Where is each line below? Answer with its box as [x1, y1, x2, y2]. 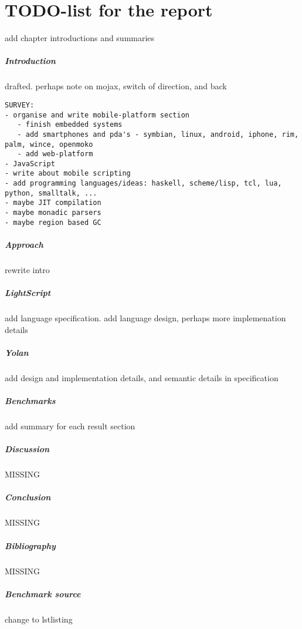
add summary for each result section [5, 420, 135, 432]
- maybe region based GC [5, 218, 101, 227]
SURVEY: [5, 100, 35, 109]
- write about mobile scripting [5, 169, 131, 178]
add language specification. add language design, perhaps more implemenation [5, 312, 286, 324]
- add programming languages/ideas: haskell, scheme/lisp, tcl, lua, [5, 179, 282, 188]
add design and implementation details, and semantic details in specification [5, 371, 279, 384]
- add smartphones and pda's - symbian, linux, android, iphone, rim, [17, 130, 299, 139]
